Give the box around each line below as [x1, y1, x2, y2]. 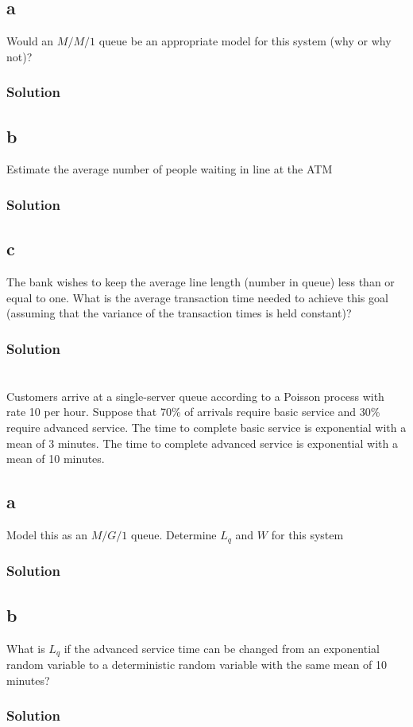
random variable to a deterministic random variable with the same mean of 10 [6, 656, 388, 673]
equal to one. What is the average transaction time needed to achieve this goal [6, 289, 388, 305]
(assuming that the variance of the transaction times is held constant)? [6, 305, 352, 321]
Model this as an [6, 527, 88, 543]
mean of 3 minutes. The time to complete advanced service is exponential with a [6, 434, 398, 451]
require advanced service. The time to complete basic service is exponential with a [6, 419, 407, 436]
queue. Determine [130, 527, 217, 543]
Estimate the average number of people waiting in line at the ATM [6, 161, 333, 177]
